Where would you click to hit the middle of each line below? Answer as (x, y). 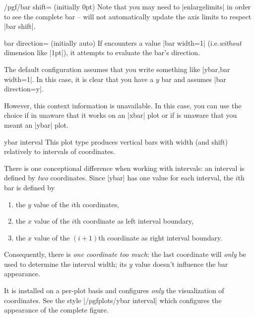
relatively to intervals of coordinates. (60, 151)
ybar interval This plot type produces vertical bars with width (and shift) (116, 141)
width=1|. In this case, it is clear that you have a (79, 79)
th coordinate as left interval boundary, (134, 221)
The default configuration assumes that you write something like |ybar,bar (117, 69)
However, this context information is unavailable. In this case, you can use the (123, 105)
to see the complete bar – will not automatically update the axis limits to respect (128, 16)
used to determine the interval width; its (65, 264)
